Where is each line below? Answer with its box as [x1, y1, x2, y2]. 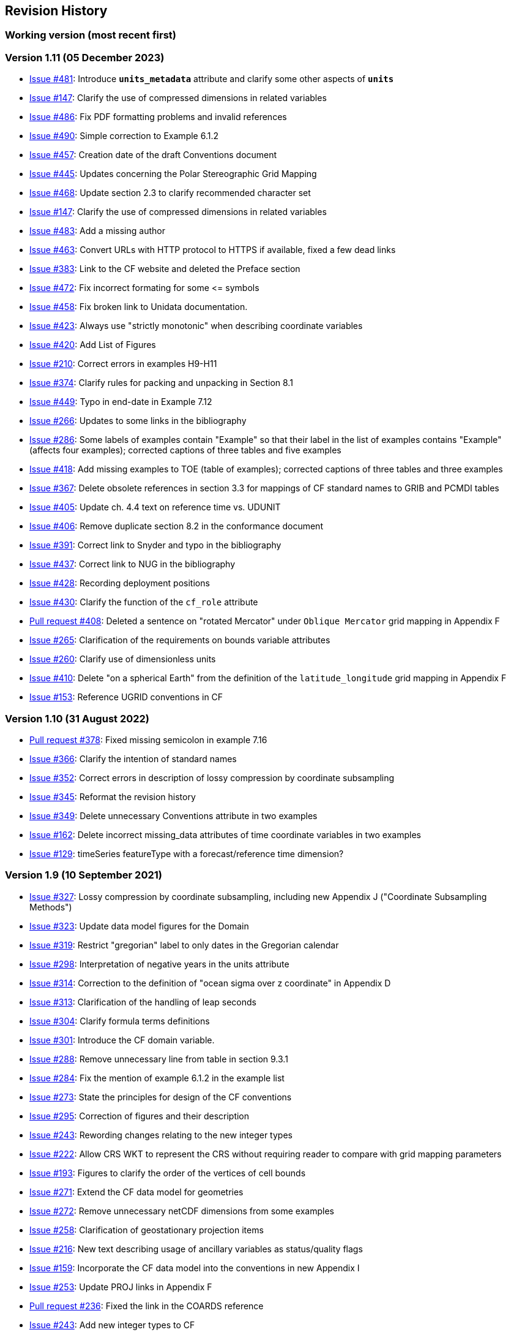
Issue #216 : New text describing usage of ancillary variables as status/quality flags [29, 1243, 363, 1254]
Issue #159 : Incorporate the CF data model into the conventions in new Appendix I [29, 1262, 360, 1273]
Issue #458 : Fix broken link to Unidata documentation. [29, 301, 248, 312]
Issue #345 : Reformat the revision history [29, 791, 196, 802]
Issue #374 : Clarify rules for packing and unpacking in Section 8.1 [29, 377, 293, 388]
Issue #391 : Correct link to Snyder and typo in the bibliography [29, 540, 282, 551]
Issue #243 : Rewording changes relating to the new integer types [29, 1129, 293, 1140]
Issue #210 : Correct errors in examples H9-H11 [29, 358, 217, 369]
